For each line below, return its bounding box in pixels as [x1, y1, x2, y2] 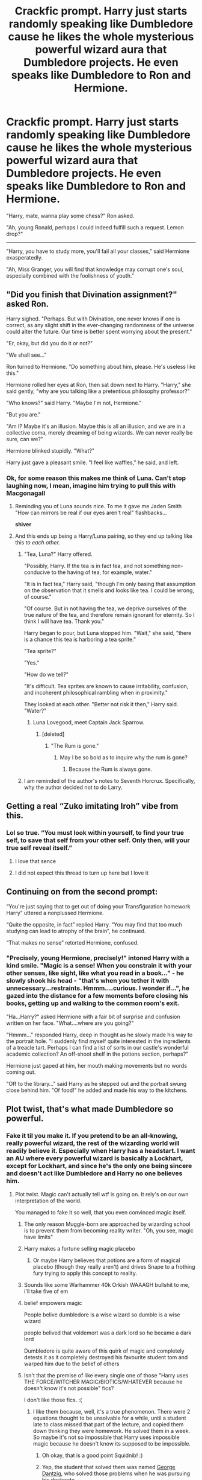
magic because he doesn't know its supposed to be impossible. [32, 1440, 191, 1447]
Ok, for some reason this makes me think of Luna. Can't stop [6, 474, 186, 482]
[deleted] [41, 730, 65, 738]
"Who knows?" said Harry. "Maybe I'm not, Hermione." [6, 399, 142, 406]
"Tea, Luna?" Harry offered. [23, 550, 93, 558]
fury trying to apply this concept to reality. [32, 1269, 137, 1277]
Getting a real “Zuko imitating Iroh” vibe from [6, 801, 179, 811]
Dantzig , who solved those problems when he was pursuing [41, 1470, 191, 1477]
